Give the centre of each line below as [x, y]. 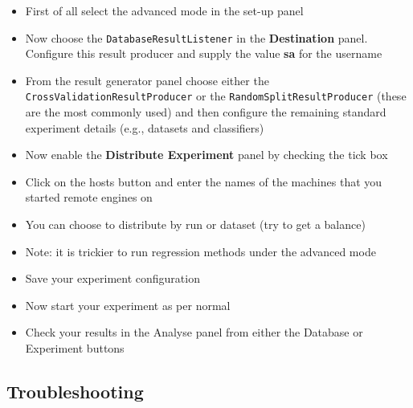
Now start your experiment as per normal [128, 305]
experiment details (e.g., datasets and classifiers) [145, 127]
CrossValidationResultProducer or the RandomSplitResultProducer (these [216, 96]
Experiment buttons [75, 348]
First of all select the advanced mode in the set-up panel [164, 10]
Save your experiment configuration [112, 278]
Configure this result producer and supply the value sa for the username [204, 53]
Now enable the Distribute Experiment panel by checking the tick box [206, 155]
